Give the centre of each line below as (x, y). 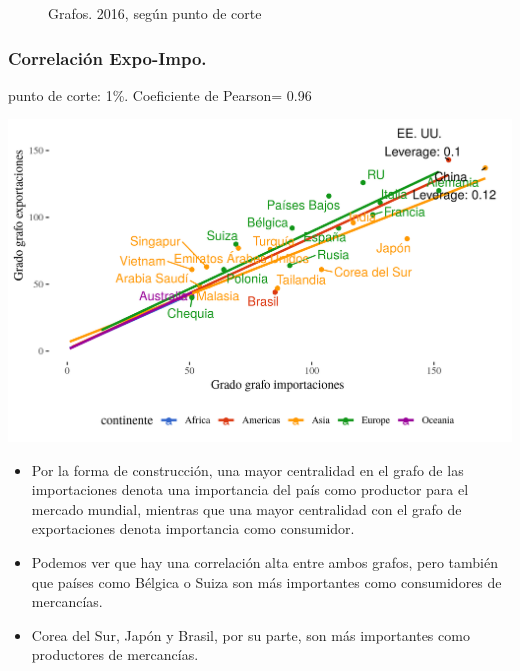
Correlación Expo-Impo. (107, 57)
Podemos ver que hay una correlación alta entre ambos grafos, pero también (264, 562)
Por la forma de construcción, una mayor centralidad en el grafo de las (247, 469)
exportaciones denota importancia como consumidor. (193, 528)
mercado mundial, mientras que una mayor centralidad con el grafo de (246, 508)
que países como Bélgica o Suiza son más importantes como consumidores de (266, 581)
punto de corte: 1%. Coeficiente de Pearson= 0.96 (160, 94)
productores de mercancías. (115, 654)
